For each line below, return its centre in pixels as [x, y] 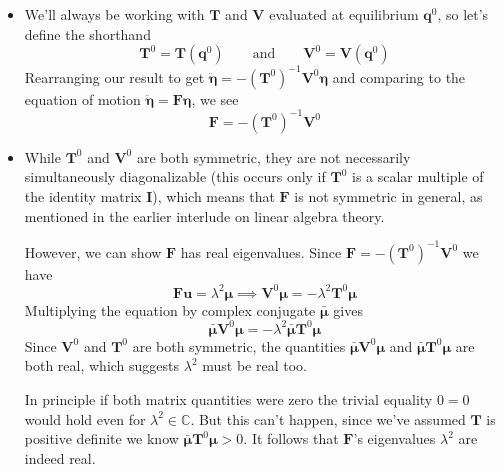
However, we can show [93, 251]
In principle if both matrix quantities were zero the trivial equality [228, 399]
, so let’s [463, 14]
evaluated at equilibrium [344, 14]
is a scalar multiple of [418, 176]
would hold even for [85, 418]
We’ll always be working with [114, 14]
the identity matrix [83, 195]
